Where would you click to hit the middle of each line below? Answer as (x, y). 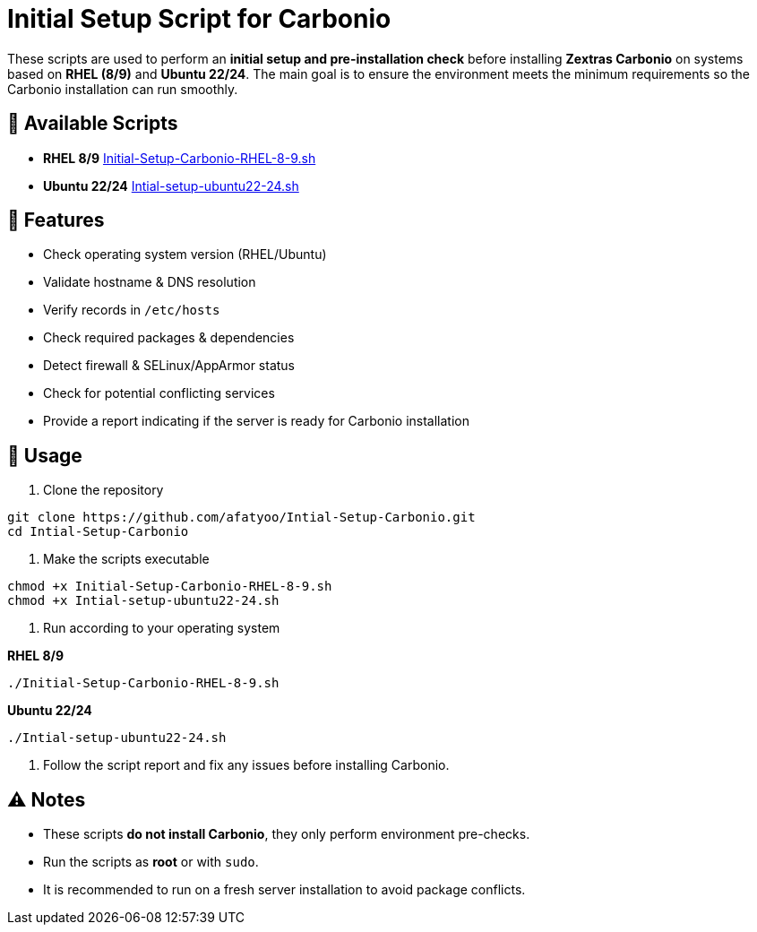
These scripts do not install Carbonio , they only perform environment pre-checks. (287, 834)
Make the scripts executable (126, 559)
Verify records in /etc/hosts (132, 310)
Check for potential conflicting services (159, 393)
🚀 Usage (45, 455)
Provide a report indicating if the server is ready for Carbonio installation (256, 421)
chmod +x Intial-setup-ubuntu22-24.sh (143, 601)
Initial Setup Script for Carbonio (199, 19)
